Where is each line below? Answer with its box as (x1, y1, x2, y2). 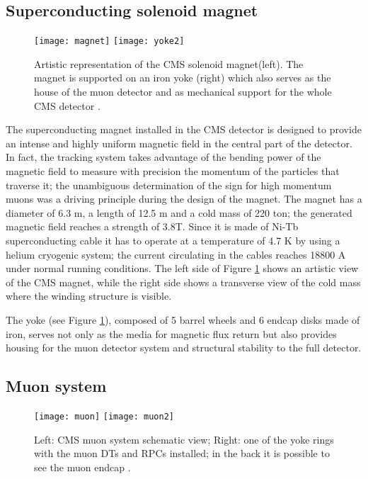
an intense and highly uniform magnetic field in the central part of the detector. (6, 135, 352, 150)
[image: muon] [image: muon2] (34, 411, 174, 422)
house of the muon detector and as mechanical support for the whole (34, 84, 332, 99)
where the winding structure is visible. (6, 288, 172, 303)
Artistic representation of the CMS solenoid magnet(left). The (34, 56, 304, 71)
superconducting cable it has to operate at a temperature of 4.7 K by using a (6, 232, 340, 247)
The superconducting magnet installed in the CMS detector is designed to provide (6, 122, 362, 137)
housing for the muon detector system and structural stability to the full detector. (6, 340, 362, 355)
